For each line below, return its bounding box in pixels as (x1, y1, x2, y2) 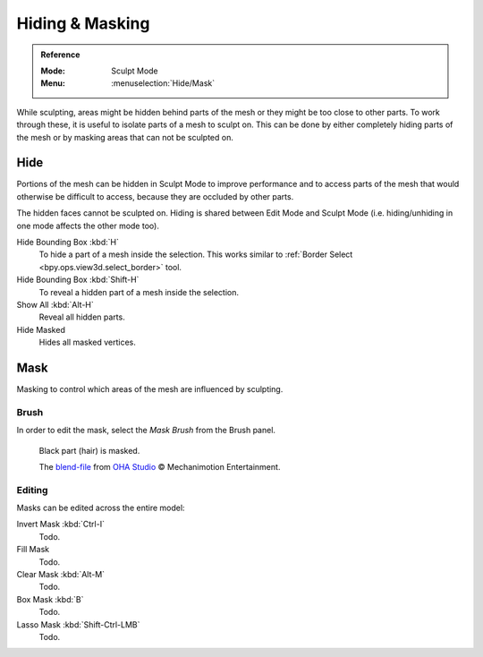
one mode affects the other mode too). (16, 220, 160, 231)
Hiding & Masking (16, 13, 150, 33)
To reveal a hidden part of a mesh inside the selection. (38, 286, 240, 297)
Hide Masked (16, 324, 66, 335)
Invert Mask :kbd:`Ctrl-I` (16, 519, 105, 530)
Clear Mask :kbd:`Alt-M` (16, 569, 106, 580)
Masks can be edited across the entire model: (16, 502, 185, 514)
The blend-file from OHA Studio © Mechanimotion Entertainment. (38, 461, 281, 472)
